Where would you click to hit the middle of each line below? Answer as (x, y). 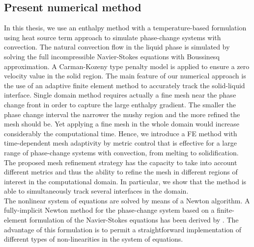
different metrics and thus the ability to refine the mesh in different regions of (121, 172)
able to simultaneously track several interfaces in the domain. (96, 191)
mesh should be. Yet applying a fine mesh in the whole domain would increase (122, 124)
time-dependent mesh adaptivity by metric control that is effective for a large (120, 143)
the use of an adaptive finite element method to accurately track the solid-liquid (125, 85)
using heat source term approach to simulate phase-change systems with (113, 37)
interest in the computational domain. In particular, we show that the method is (125, 181)
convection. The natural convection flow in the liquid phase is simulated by (117, 47)
